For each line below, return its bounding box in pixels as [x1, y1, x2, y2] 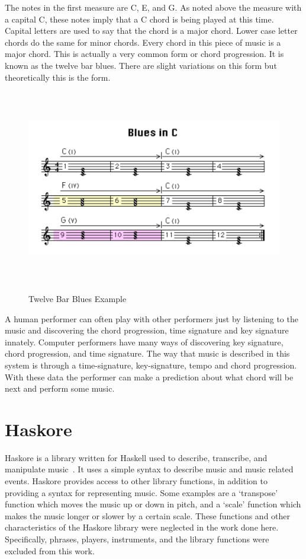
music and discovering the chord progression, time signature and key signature [5, 324, 289, 336]
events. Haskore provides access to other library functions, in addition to [5, 475, 268, 487]
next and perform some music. [5, 382, 115, 395]
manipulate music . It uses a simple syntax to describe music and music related [5, 463, 294, 475]
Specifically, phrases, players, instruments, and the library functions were [5, 533, 269, 545]
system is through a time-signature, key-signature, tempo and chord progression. [5, 358, 297, 371]
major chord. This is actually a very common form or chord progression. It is [5, 47, 284, 60]
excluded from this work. [5, 544, 95, 557]
